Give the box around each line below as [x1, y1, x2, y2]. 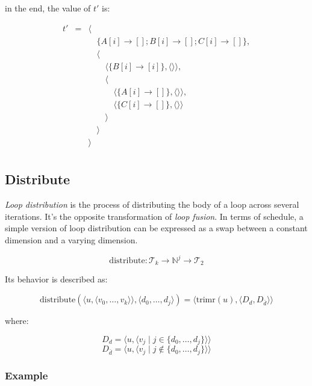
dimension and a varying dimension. [5, 233, 138, 246]
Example [5, 368, 48, 383]
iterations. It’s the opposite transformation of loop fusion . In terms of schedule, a [5, 210, 304, 222]
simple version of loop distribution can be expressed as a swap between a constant [5, 222, 308, 234]
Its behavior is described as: [5, 273, 108, 285]
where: [5, 314, 29, 327]
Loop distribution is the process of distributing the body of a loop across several [5, 198, 299, 211]
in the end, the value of [5, 2, 91, 14]
